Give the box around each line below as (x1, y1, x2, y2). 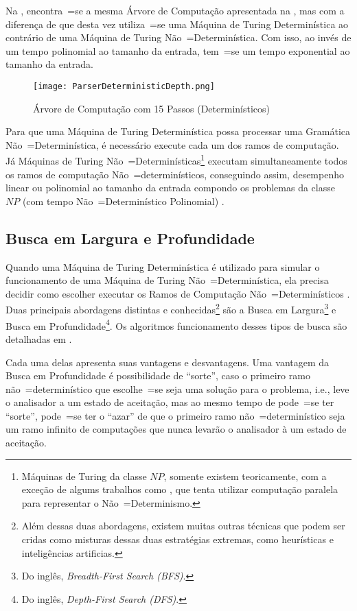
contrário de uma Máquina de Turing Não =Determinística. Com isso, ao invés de (5, 30, 352, 45)
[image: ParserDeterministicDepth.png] (33, 81, 215, 91)
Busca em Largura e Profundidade (5, 227, 255, 248)
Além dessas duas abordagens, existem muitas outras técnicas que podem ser (21, 518, 345, 533)
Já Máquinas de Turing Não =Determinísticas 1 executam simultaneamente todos (5, 152, 347, 168)
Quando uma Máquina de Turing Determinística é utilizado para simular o (5, 259, 320, 274)
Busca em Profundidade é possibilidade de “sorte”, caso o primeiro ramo (5, 368, 310, 383)
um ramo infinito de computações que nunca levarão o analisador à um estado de (5, 422, 347, 436)
